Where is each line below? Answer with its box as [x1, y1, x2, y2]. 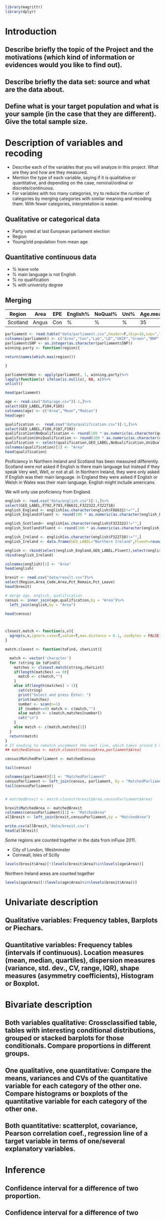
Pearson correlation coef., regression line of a [5, 1129, 148, 1138]
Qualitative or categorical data [5, 215, 100, 224]
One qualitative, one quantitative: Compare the [5, 1066, 152, 1074]
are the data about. [5, 85, 65, 94]
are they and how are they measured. [12, 169, 88, 175]
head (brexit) [5, 584, 32, 589]
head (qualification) [5, 449, 48, 454]
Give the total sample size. [5, 117, 88, 126]
